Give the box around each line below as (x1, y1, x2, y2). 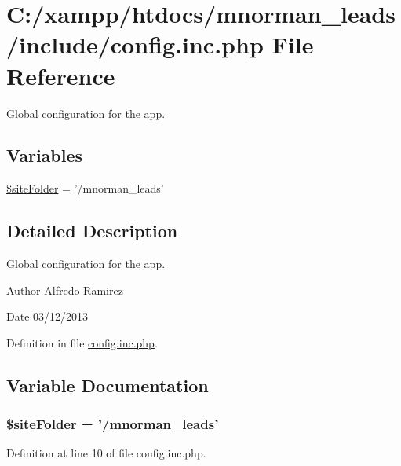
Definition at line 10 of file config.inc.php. (6, 445, 206, 461)
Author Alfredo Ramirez (6, 281, 123, 298)
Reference (6, 59, 115, 91)
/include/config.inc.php (6, 28, 264, 61)
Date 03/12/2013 (6, 308, 89, 325)
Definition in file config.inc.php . (6, 334, 158, 350)
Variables (6, 143, 83, 167)
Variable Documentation (6, 372, 209, 397)
